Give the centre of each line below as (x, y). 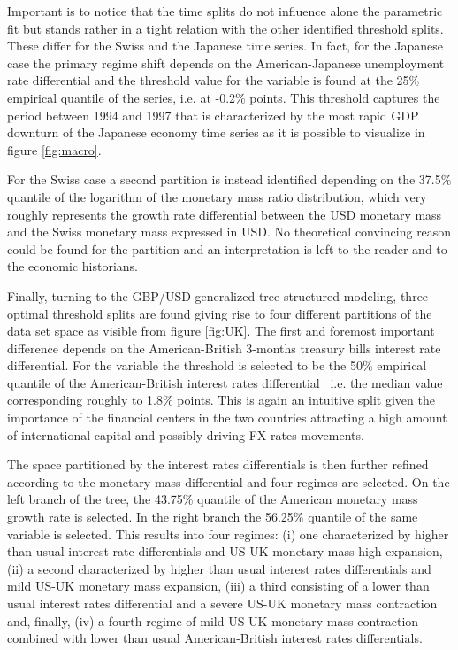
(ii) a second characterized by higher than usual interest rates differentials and (219, 568)
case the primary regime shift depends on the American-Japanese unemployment (226, 62)
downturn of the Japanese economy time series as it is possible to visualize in (216, 132)
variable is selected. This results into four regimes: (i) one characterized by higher (228, 534)
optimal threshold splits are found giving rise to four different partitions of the (220, 313)
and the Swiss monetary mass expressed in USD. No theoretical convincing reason (229, 232)
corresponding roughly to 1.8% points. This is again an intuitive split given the (221, 400)
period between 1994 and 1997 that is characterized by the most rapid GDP (213, 115)
